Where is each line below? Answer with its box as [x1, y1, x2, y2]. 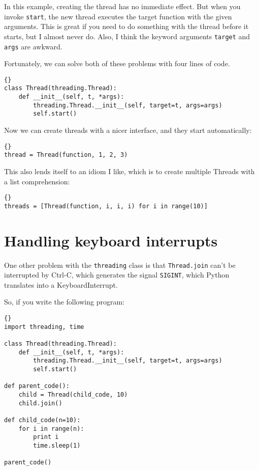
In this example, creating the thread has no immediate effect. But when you [4, 1, 241, 11]
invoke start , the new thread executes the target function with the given [4, 11, 232, 21]
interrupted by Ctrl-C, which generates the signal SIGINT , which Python [4, 269, 230, 280]
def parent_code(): [4, 382, 70, 390]
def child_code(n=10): [4, 416, 81, 424]
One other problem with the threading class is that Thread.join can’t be [4, 259, 236, 270]
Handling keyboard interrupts [4, 230, 218, 251]
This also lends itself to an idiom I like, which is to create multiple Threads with [4, 165, 255, 176]
